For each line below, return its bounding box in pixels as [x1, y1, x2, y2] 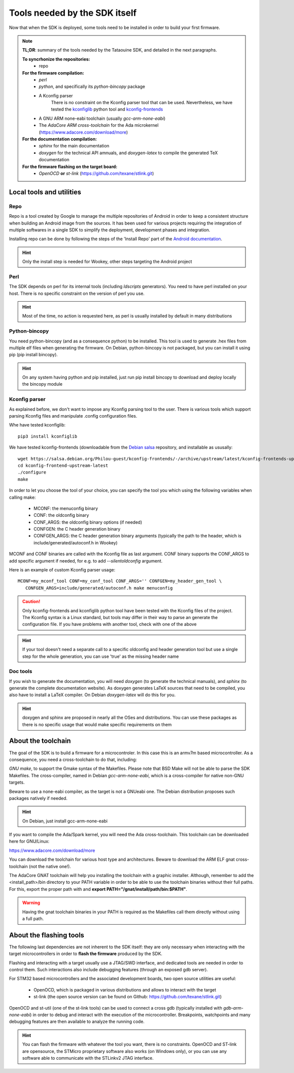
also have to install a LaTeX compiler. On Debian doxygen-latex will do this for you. [9, 692, 176, 698]
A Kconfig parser [39, 92, 73, 98]
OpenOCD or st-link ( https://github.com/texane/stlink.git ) [39, 170, 154, 176]
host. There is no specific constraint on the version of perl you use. [9, 290, 145, 296]
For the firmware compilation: [22, 70, 84, 76]
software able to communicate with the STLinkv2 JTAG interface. [22, 1055, 154, 1061]
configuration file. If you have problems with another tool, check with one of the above [22, 621, 197, 627]
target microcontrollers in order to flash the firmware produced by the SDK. [9, 951, 163, 957]
